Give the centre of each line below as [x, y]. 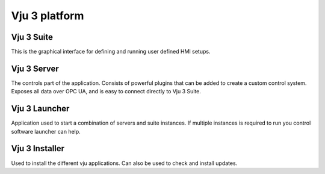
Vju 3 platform [48, 16]
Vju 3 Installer [38, 148]
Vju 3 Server [35, 68]
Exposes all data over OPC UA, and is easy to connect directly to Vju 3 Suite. [106, 92]
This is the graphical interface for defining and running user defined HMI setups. [111, 52]
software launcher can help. [46, 131]
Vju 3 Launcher [40, 109]
